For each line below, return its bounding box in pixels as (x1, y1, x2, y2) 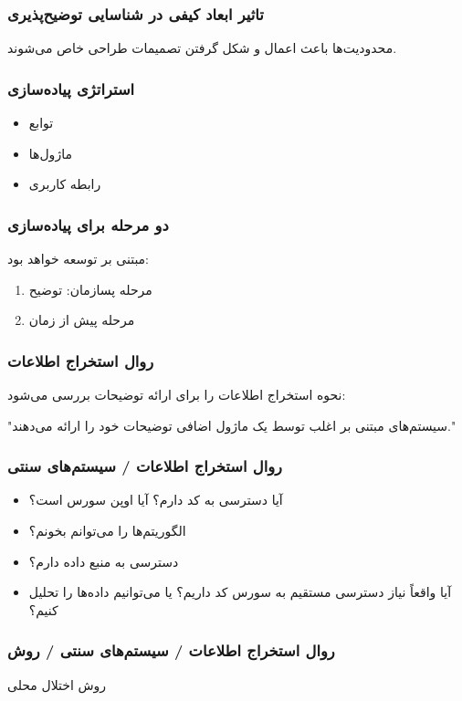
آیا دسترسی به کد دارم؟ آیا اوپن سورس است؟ (28, 490, 283, 509)
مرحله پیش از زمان (28, 310, 135, 330)
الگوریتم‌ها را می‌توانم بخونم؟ (28, 521, 186, 540)
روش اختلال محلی (7, 675, 107, 694)
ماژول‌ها (28, 143, 72, 162)
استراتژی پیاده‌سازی (7, 77, 135, 99)
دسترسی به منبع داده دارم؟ (28, 551, 179, 570)
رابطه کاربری (28, 174, 101, 194)
